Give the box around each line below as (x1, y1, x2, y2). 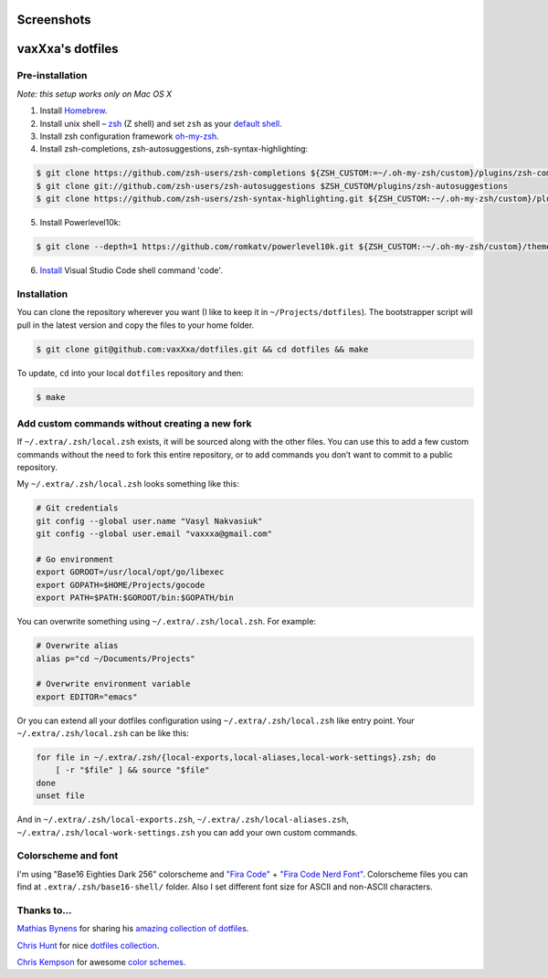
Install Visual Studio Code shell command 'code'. (39, 265, 224, 276)
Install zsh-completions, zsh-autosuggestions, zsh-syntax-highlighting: (39, 143, 309, 154)
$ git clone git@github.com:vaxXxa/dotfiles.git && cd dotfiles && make (36, 343, 369, 354)
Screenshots (16, 12, 91, 27)
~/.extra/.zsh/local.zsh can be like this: (16, 728, 189, 739)
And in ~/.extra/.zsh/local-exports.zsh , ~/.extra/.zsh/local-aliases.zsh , (16, 814, 349, 826)
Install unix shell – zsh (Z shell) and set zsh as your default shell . (39, 118, 282, 129)
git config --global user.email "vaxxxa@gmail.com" (36, 529, 273, 539)
